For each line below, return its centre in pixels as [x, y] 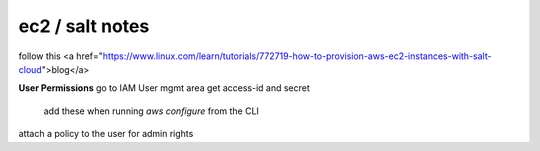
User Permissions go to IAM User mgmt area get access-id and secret [164, 88]
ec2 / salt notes [84, 26]
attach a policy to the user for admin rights [106, 134]
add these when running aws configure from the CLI [151, 111]
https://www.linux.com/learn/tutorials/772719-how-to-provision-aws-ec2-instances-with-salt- [297, 56]
